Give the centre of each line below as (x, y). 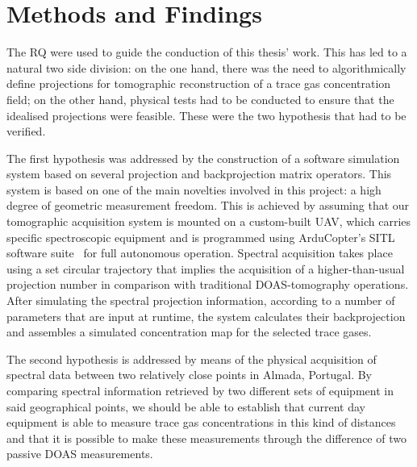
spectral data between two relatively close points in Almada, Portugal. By (189, 375)
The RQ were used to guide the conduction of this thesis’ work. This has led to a (207, 52)
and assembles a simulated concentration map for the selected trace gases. (189, 332)
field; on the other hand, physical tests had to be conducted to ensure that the (200, 99)
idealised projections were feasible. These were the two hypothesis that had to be (206, 115)
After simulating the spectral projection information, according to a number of (201, 300)
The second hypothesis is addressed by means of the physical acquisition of (192, 359)
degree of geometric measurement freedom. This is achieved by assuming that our (208, 205)
